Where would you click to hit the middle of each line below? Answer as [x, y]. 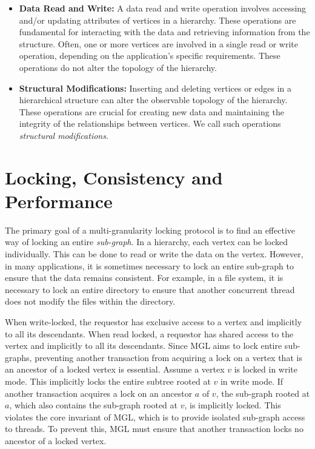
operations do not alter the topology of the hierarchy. [118, 67]
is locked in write [266, 369]
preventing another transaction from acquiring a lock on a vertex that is [168, 357]
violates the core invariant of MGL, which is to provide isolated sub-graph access [155, 417]
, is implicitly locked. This [233, 405]
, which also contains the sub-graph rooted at [93, 405]
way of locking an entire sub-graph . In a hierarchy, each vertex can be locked [147, 242]
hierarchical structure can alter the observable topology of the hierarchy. [153, 100]
